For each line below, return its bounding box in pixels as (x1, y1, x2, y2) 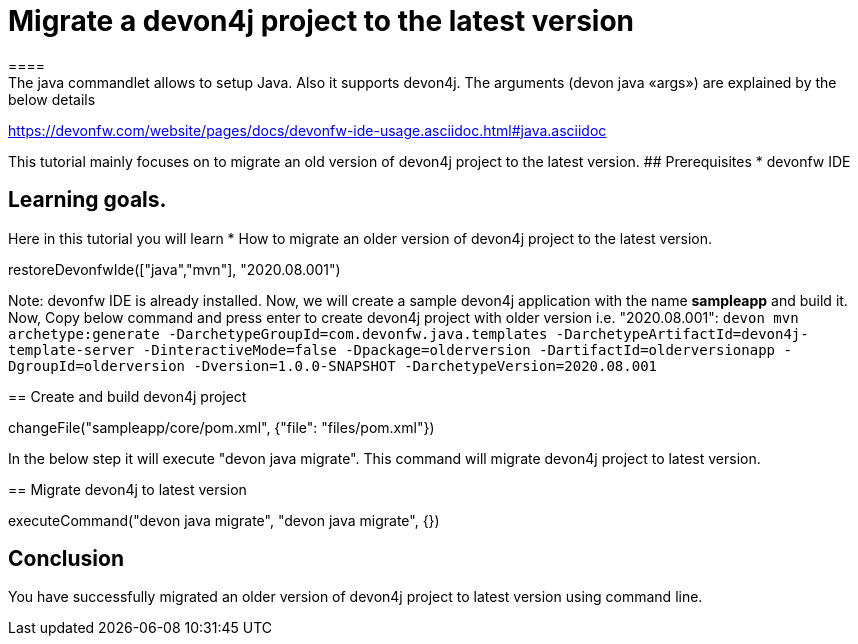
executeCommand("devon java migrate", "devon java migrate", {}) (8, 511, 440, 529)
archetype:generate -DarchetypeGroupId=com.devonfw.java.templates (8, 325, 548, 342)
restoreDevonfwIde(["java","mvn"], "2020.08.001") (8, 260, 341, 278)
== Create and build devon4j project (8, 387, 247, 405)
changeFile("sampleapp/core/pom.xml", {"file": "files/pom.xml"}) (8, 418, 435, 436)
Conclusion (8, 546, 125, 572)
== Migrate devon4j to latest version (8, 480, 247, 498)
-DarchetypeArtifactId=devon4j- (555, 325, 809, 342)
